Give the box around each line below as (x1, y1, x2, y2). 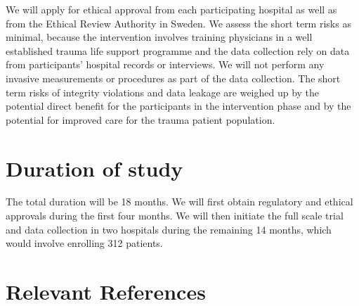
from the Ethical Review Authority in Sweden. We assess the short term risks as (6, 15, 351, 30)
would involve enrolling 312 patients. (6, 236, 163, 250)
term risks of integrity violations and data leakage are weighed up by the (6, 84, 320, 99)
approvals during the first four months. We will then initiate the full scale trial (6, 208, 344, 223)
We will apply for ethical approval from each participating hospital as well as (6, 2, 337, 16)
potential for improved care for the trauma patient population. (6, 112, 275, 127)
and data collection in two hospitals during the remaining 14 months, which (6, 222, 332, 236)
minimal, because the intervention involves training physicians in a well (6, 30, 313, 44)
